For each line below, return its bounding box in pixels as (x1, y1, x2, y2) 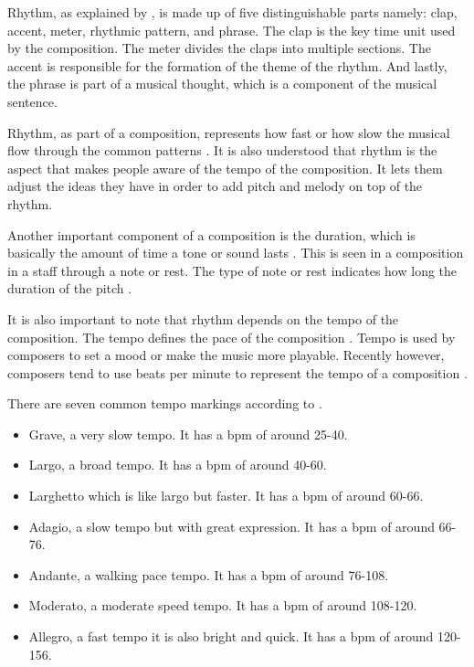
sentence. (7, 91, 58, 111)
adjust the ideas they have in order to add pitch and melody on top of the (7, 176, 423, 196)
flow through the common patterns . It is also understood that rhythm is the (7, 141, 437, 160)
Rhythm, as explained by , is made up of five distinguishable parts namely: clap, (7, 3, 458, 21)
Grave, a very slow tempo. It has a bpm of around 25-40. (28, 424, 348, 443)
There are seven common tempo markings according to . (7, 394, 322, 413)
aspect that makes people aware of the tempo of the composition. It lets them (7, 158, 443, 177)
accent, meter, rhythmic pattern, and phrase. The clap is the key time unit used (7, 20, 456, 39)
